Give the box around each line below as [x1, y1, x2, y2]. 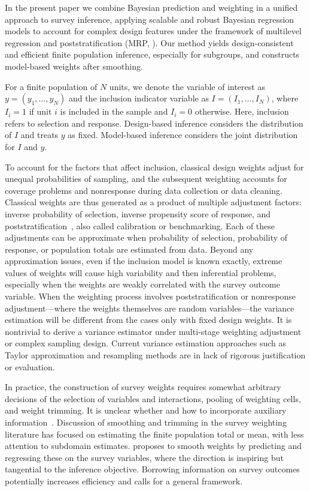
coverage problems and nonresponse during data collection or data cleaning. [5, 184, 283, 196]
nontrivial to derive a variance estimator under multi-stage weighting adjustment [5, 325, 302, 337]
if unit [29, 105, 52, 118]
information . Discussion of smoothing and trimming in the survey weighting [5, 416, 287, 428]
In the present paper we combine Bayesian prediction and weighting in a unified [5, 1, 298, 13]
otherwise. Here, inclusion [194, 105, 289, 118]
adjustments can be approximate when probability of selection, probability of [5, 231, 288, 244]
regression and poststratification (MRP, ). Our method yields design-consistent [5, 36, 294, 49]
